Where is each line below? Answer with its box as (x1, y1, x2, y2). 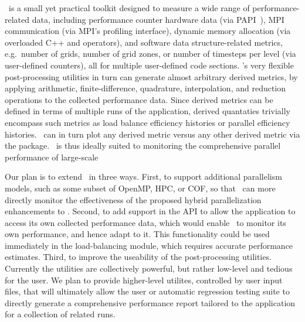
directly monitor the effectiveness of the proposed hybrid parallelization (5, 193, 262, 205)
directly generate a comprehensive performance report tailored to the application (5, 296, 296, 309)
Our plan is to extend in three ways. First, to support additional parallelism (5, 170, 282, 183)
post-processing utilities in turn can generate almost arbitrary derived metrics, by (5, 70, 298, 83)
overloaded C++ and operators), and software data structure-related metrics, (5, 36, 283, 48)
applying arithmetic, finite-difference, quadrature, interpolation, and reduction (5, 82, 286, 94)
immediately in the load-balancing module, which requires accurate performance (5, 239, 293, 251)
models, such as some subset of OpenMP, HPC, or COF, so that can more (5, 181, 276, 194)
